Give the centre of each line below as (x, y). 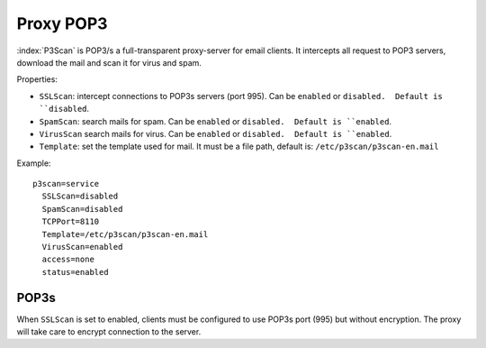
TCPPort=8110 (71, 222)
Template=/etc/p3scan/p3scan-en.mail (125, 234)
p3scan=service (66, 184)
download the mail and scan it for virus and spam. (109, 62)
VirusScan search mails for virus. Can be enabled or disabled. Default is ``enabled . (216, 133)
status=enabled (75, 272)
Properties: (37, 79)
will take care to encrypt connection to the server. (109, 332)
